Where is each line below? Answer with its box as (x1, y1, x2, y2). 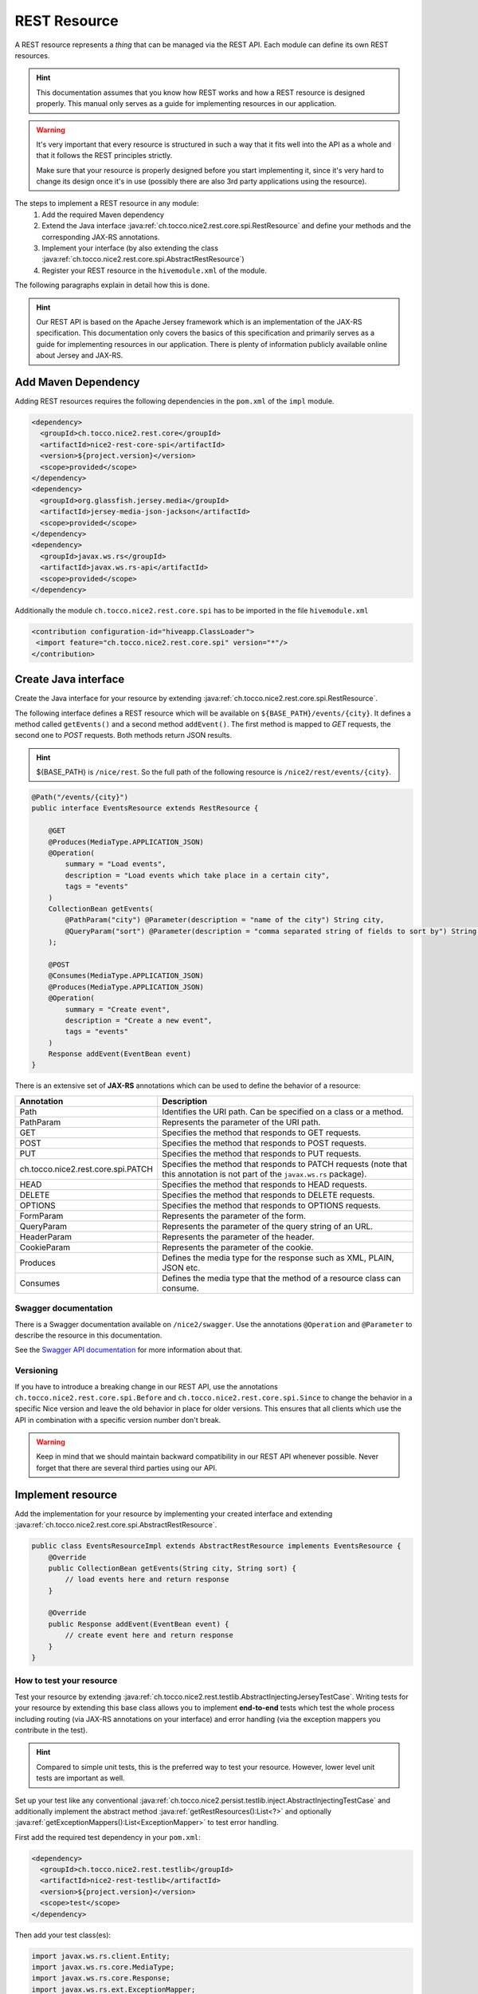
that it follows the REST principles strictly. (36, 151, 173, 160)
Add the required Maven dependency (41, 210, 165, 219)
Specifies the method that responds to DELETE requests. (162, 1189, 375, 1200)
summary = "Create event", (65, 1005, 170, 1014)
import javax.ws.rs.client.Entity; (31, 1951, 170, 1961)
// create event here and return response (65, 1631, 234, 1640)
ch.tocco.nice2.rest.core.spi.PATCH (19, 1163, 153, 1174)
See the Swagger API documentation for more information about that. (14, 1345, 243, 1355)
